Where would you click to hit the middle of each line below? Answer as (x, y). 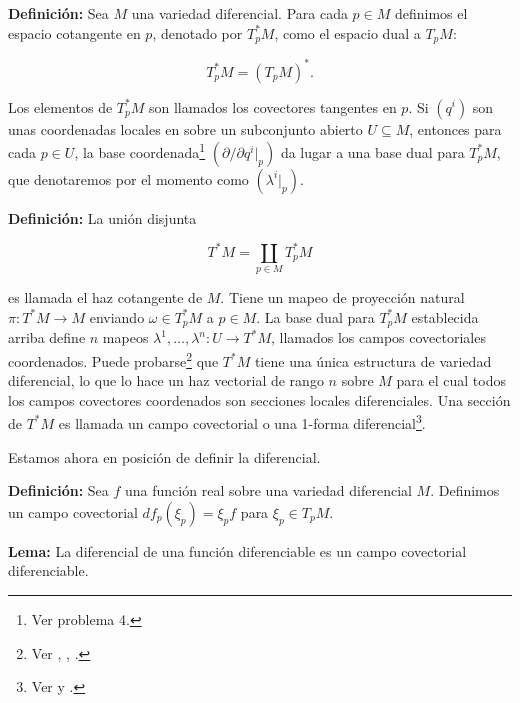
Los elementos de (60, 106)
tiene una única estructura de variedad (373, 360)
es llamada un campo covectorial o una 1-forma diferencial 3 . (242, 421)
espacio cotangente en (74, 32)
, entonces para (455, 128)
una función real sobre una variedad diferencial (268, 490)
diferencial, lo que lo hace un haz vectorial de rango (166, 380)
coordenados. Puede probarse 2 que (113, 359)
